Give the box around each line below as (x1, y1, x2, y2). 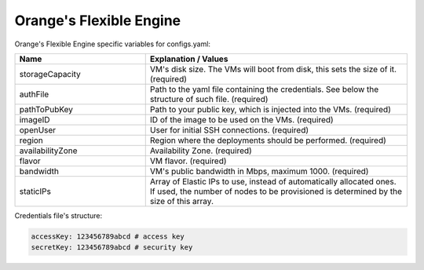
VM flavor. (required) (149, 155, 227, 166)
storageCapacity (19, 68, 82, 79)
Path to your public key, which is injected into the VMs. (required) (149, 104, 392, 115)
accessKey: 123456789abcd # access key (31, 232, 185, 241)
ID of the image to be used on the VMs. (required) (149, 114, 334, 125)
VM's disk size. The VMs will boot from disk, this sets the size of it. (149, 64, 397, 75)
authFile (19, 89, 49, 100)
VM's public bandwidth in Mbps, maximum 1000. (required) (149, 166, 369, 177)
